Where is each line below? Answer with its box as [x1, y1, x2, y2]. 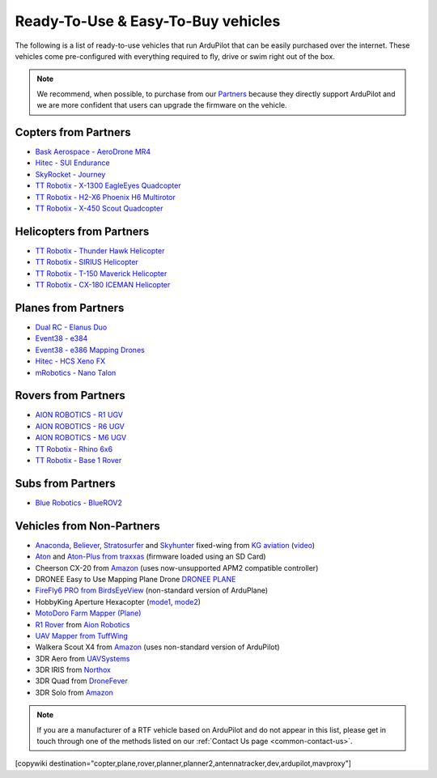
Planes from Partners [15, 300, 125, 315]
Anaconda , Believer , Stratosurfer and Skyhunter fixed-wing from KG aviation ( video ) [35, 540, 316, 550]
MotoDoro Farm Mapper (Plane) [35, 608, 142, 619]
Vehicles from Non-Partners [15, 519, 161, 533]
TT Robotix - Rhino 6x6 [35, 444, 113, 453]
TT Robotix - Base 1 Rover [35, 455, 122, 465]
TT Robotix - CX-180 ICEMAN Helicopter [35, 280, 171, 290]
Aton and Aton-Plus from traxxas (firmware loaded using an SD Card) [35, 551, 266, 562]
